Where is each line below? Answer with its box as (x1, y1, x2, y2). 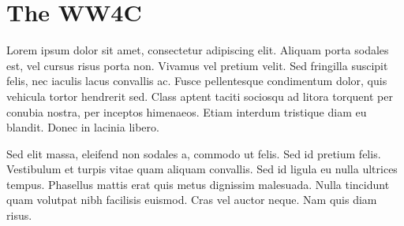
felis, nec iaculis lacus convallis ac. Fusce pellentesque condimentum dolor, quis (6, 72, 387, 89)
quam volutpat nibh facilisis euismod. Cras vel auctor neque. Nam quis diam (6, 191, 377, 208)
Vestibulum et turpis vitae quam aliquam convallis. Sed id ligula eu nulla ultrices (6, 161, 398, 177)
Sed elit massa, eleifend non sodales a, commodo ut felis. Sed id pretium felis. (6, 145, 381, 161)
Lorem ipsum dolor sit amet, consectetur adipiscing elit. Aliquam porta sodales (6, 42, 389, 58)
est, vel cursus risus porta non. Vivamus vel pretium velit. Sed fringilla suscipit (6, 57, 388, 73)
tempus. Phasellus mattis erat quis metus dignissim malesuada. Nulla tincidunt (6, 176, 390, 192)
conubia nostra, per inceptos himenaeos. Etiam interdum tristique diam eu (6, 103, 367, 120)
